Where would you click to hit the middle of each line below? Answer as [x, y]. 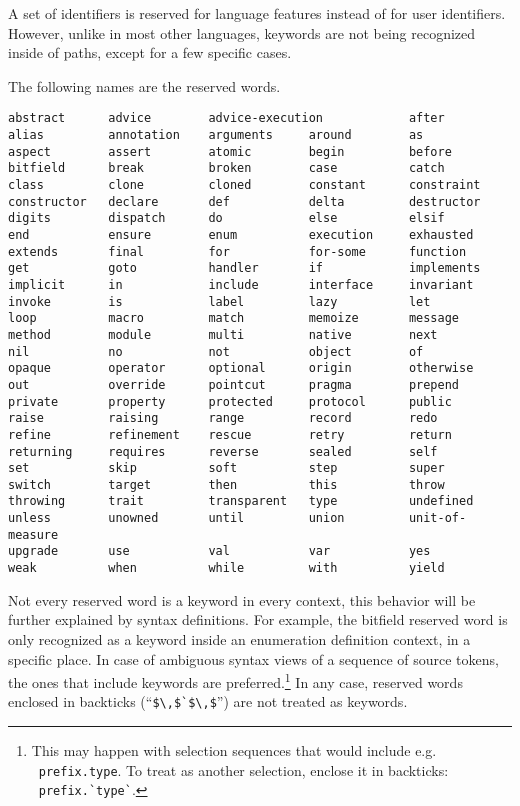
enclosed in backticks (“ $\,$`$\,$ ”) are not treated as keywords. [208, 701]
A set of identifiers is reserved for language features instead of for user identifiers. [257, 13]
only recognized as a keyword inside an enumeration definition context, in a [239, 638]
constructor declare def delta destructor [244, 201]
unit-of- [437, 518]
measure [33, 534]
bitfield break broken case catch [226, 168]
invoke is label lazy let [219, 301]
